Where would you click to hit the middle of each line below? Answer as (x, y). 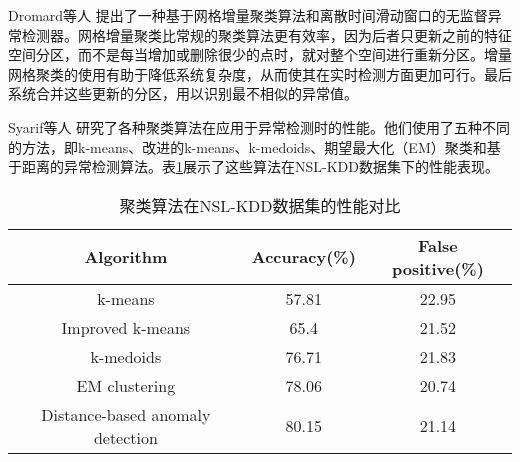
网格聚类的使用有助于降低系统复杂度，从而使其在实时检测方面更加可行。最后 (260, 73)
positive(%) (437, 268)
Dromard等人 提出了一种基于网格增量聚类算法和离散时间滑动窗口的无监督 (248, 15)
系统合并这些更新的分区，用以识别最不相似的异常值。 (183, 93)
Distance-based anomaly (126, 414)
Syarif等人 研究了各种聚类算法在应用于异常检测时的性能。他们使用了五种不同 (259, 126)
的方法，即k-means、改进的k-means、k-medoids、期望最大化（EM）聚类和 (247, 146)
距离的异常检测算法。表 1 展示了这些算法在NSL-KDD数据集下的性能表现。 (260, 166)
